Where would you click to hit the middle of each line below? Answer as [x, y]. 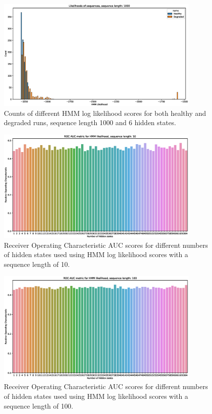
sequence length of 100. [39, 405]
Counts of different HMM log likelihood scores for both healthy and [105, 113]
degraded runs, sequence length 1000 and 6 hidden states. [90, 122]
